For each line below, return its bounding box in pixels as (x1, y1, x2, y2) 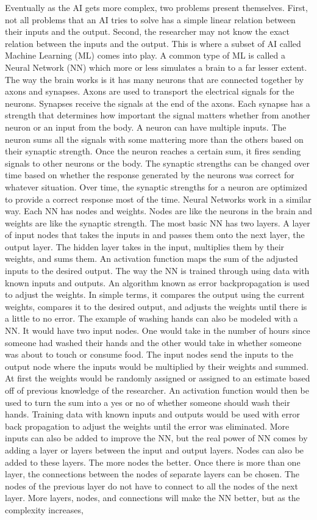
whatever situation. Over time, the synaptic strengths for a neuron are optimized (5, 180, 307, 193)
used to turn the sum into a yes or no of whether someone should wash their (5, 395, 290, 408)
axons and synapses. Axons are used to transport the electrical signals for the (5, 85, 294, 98)
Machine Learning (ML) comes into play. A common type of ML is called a (5, 49, 286, 62)
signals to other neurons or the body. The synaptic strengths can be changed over (5, 156, 310, 169)
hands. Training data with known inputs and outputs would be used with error (5, 408, 300, 421)
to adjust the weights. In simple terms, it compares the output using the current (5, 288, 305, 301)
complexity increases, (5, 503, 84, 516)
